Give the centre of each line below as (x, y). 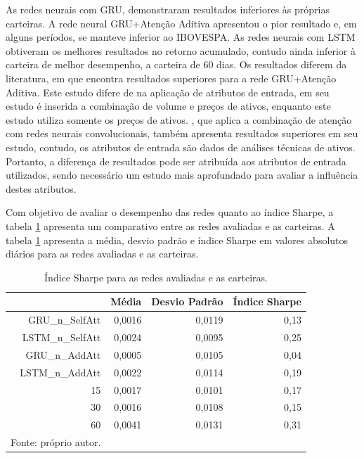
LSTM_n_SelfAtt (61, 337)
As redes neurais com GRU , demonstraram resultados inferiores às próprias (168, 9)
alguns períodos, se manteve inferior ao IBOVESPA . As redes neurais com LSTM (181, 37)
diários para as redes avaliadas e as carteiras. (102, 254)
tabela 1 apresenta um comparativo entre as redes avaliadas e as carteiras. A (170, 225)
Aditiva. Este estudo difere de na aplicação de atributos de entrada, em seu (168, 92)
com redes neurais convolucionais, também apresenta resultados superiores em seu (182, 133)
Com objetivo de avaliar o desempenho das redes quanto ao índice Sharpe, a (170, 212)
